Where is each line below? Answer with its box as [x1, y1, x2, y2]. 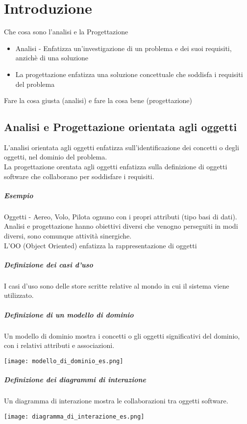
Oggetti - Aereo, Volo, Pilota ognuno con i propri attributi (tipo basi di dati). [4, 211, 237, 221]
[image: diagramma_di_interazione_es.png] [4, 413, 145, 420]
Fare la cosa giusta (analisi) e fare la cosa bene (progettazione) [4, 95, 193, 106]
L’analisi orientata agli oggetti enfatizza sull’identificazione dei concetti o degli [4, 142, 239, 152]
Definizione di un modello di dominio [4, 309, 134, 319]
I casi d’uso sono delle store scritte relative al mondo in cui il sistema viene [4, 280, 229, 291]
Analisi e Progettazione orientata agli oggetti [4, 119, 237, 134]
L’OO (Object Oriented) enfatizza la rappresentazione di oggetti [4, 240, 197, 250]
